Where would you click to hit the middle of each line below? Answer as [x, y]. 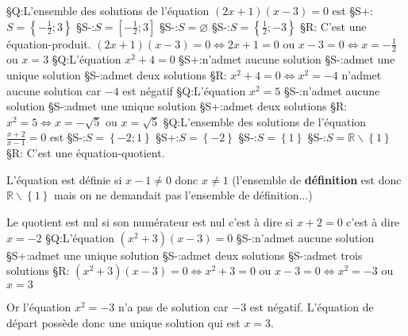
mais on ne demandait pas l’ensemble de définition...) [183, 195]
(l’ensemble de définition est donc [317, 179]
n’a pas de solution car [173, 307]
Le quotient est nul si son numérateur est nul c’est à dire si [150, 222]
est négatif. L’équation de [312, 307]
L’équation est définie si [64, 179]
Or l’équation [39, 307]
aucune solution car [54, 90]
